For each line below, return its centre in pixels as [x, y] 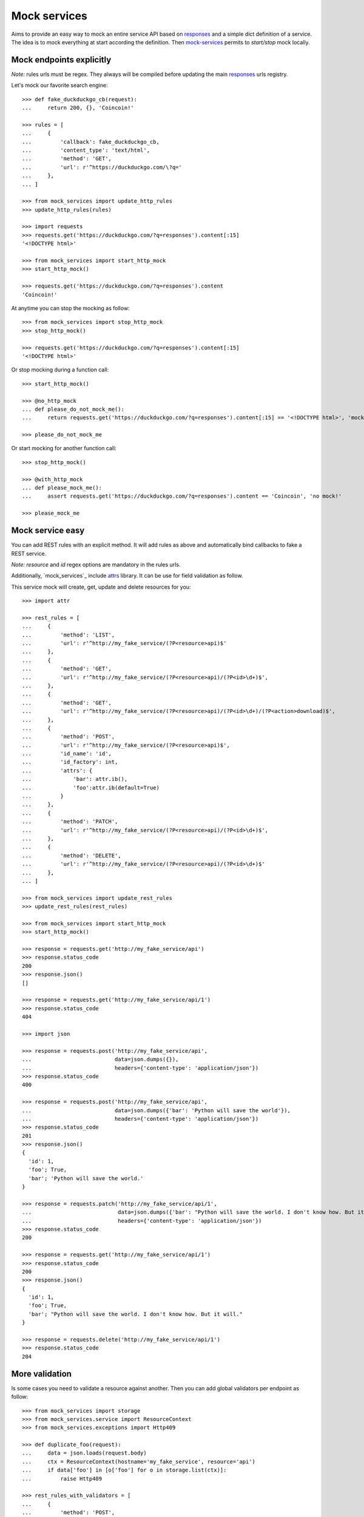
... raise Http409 [62, 1478]
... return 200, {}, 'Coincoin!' [78, 108]
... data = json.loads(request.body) [84, 1453]
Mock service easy [48, 531]
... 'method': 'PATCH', [70, 822]
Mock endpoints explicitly [61, 60]
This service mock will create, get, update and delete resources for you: [101, 587]
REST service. [29, 553]
